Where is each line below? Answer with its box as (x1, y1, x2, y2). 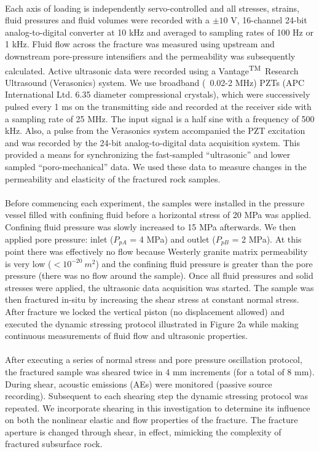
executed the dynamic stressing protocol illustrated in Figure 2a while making (5, 317, 299, 330)
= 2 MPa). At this (232, 232, 302, 245)
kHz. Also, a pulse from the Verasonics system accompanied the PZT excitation (5, 124, 305, 137)
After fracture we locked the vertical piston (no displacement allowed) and (5, 305, 285, 318)
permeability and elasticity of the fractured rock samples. (5, 172, 221, 185)
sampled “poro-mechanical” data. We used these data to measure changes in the (5, 160, 307, 173)
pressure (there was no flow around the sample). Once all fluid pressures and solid (5, 269, 313, 282)
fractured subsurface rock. (5, 437, 103, 450)
